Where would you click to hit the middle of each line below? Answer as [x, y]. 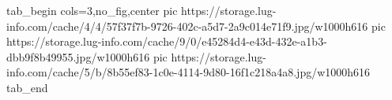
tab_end [27, 87]
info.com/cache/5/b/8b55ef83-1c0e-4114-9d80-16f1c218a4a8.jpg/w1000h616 [188, 72]
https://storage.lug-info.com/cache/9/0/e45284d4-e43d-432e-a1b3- [167, 41]
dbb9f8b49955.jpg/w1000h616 [78, 56]
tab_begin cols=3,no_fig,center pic [92, 10]
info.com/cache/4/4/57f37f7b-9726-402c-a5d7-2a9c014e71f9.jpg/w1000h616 [187, 26]
